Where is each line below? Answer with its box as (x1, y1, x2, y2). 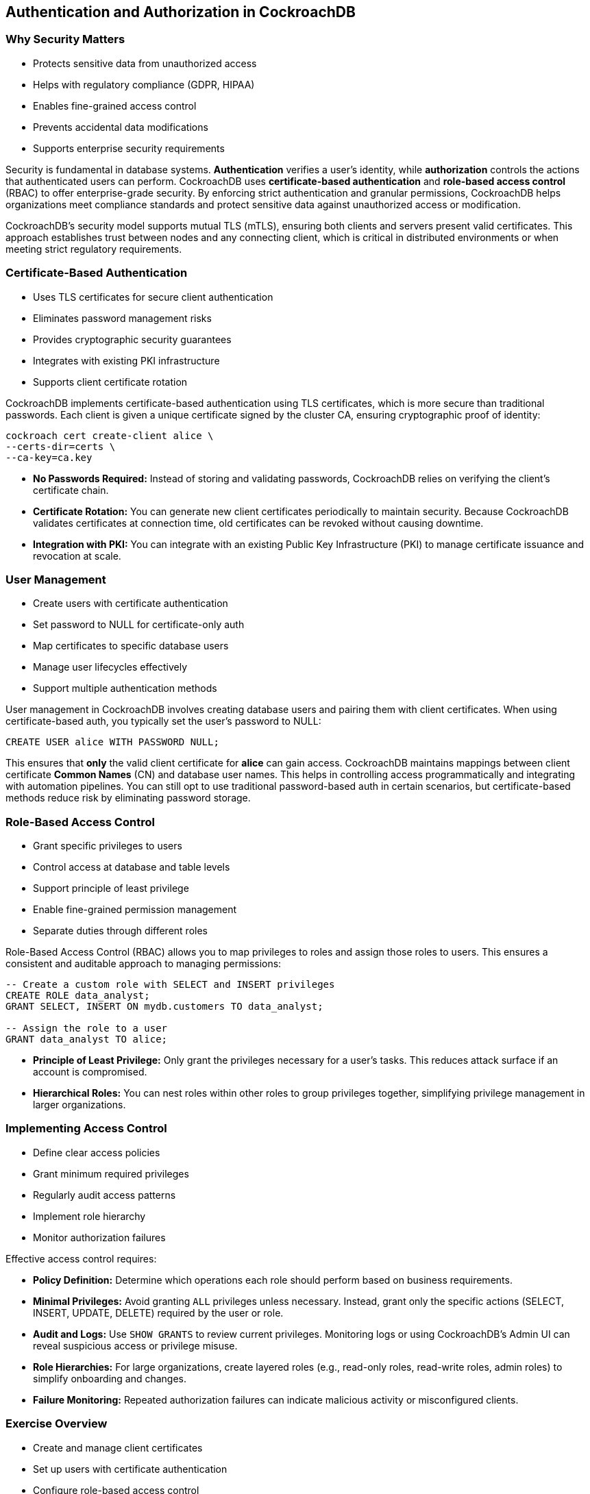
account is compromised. (33, 1066, 147, 1078)
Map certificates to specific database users (33, 640, 229, 652)
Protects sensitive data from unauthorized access (33, 57, 257, 69)
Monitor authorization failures (33, 1231, 166, 1243)
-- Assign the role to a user (5, 1023, 168, 1034)
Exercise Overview (5, 1417, 108, 1431)
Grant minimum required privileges (33, 1167, 189, 1180)
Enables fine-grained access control (33, 99, 197, 112)
